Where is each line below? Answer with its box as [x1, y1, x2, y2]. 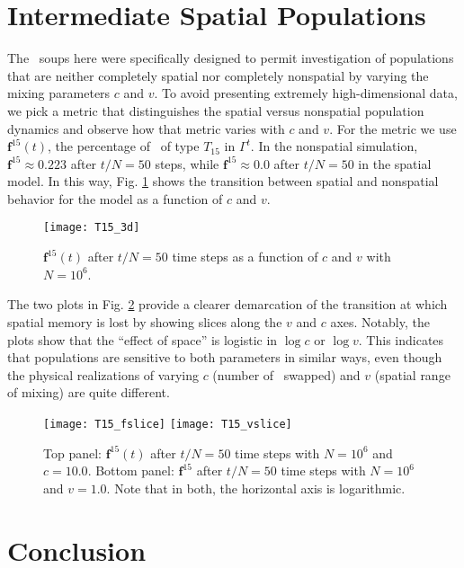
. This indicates [358, 330, 444, 349]
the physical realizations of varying [7, 365, 199, 384]
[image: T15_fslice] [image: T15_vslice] [43, 417, 292, 430]
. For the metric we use [329, 119, 457, 138]
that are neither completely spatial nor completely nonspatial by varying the [7, 66, 429, 84]
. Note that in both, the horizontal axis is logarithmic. [106, 478, 406, 497]
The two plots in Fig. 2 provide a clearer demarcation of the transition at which [7, 295, 448, 314]
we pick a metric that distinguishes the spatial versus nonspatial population [7, 101, 424, 120]
